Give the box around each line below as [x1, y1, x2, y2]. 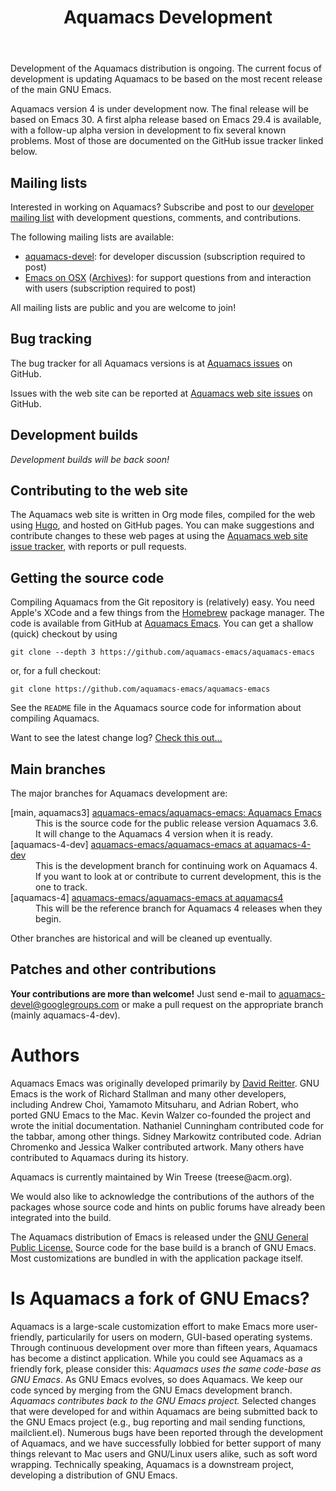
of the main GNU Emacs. [10, 84, 112, 96]
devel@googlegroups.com [10, 998, 120, 1010]
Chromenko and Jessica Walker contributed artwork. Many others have [10, 1141, 305, 1153]
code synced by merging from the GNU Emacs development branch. [10, 1384, 293, 1396]
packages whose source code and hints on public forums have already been [10, 1201, 326, 1213]
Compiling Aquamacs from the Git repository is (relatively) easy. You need [10, 596, 315, 608]
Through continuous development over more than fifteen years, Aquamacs [10, 1341, 318, 1353]
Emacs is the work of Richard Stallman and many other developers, [10, 1087, 287, 1100]
